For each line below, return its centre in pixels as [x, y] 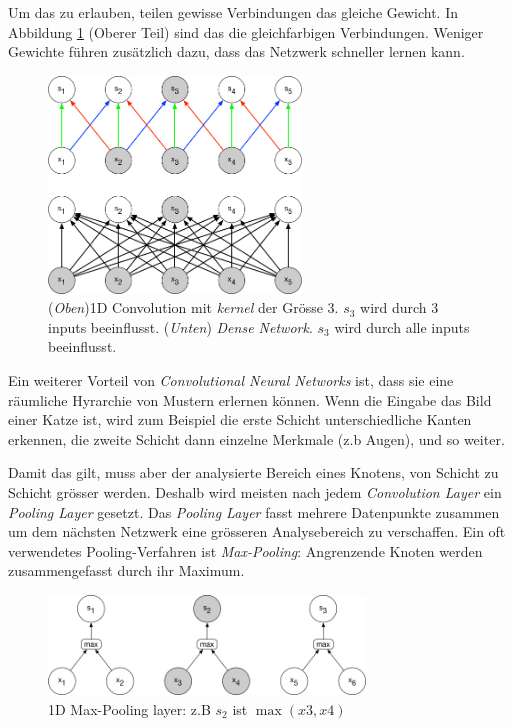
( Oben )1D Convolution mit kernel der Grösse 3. [193, 307]
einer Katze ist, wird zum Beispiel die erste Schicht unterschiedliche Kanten [240, 419]
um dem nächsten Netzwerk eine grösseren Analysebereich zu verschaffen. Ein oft [257, 531]
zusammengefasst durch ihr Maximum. [126, 570]
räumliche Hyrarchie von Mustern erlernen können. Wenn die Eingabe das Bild [250, 399]
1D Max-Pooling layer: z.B [129, 708]
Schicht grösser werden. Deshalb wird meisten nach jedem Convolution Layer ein [255, 491]
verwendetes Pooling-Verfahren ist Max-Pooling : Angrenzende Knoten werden [245, 550]
